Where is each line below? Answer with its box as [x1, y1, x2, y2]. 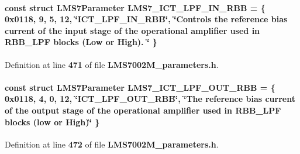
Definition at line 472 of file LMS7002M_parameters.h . [5, 138, 219, 150]
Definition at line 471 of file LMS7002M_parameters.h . [5, 58, 219, 70]
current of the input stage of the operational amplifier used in [5, 24, 260, 36]
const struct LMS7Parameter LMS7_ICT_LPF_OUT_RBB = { [5, 81, 275, 93]
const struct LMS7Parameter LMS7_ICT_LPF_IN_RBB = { [5, 1, 265, 13]
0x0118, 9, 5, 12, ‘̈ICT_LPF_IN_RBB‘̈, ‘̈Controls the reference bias [5, 13, 288, 25]
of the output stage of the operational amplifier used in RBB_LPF [5, 104, 281, 116]
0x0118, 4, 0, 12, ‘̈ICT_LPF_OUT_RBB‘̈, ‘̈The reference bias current [5, 93, 295, 105]
